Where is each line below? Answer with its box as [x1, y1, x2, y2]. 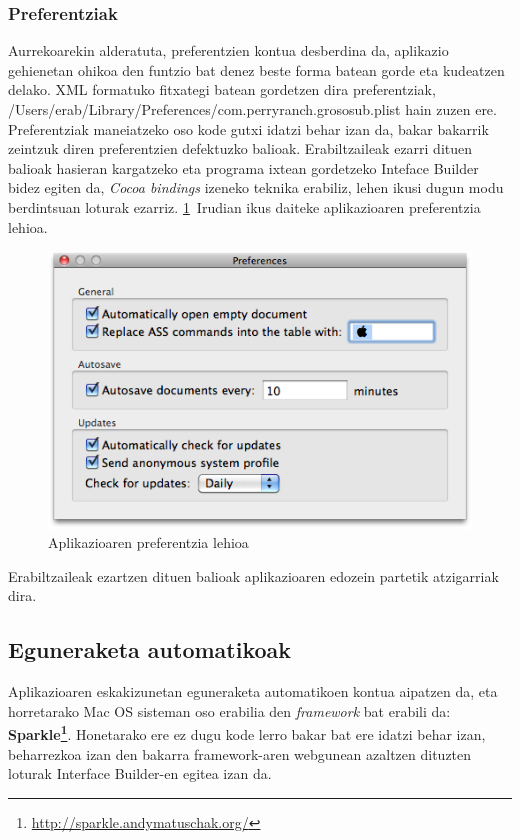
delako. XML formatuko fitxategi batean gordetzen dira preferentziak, [8, 79, 436, 100]
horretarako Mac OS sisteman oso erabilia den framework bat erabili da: [8, 700, 451, 721]
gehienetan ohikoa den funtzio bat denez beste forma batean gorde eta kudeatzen [8, 59, 505, 80]
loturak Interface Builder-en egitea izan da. [8, 763, 272, 784]
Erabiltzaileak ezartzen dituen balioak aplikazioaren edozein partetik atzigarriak [8, 565, 499, 586]
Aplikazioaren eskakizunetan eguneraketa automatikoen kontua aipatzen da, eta [8, 681, 498, 702]
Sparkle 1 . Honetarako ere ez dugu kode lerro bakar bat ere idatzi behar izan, [8, 721, 486, 744]
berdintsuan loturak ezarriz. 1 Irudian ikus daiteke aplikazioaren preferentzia [8, 196, 481, 217]
